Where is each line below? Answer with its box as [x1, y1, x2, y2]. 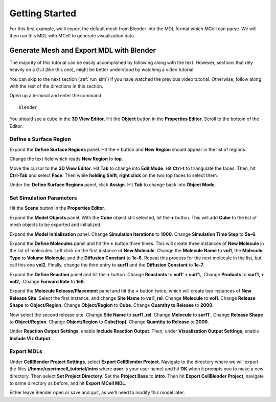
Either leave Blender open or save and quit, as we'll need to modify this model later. [9, 389, 185, 396]
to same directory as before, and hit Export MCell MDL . [9, 380, 126, 386]
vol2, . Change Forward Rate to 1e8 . [9, 278, 85, 284]
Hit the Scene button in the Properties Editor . [9, 205, 106, 211]
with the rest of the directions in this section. [9, 83, 103, 90]
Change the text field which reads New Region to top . [9, 156, 123, 162]
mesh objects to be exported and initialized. [9, 221, 102, 228]
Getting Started [9, 8, 77, 19]
